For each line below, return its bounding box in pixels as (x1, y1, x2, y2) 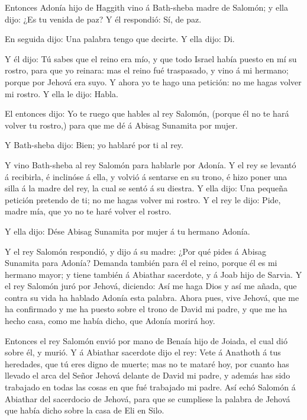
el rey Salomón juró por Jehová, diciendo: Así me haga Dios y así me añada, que (5, 280, 297, 292)
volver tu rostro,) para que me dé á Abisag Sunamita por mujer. (5, 118, 238, 131)
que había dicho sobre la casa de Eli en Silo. (5, 404, 164, 416)
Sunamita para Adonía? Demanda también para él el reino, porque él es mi (5, 257, 277, 269)
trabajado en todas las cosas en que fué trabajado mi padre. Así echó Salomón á (5, 381, 296, 393)
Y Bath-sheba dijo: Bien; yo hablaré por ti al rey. (5, 139, 183, 151)
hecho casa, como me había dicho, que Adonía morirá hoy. (5, 315, 215, 327)
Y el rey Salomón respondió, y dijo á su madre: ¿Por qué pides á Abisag (5, 245, 267, 257)
